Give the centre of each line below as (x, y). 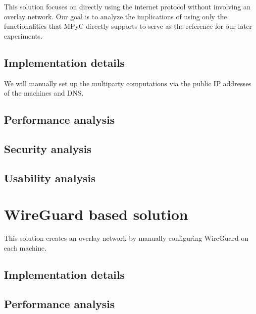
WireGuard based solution (96, 214)
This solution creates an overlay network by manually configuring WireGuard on (126, 238)
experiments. (23, 35)
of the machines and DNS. (44, 93)
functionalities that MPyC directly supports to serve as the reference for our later (128, 26)
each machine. (25, 247)
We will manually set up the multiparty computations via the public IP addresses (128, 83)
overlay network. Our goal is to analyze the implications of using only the (116, 16)
